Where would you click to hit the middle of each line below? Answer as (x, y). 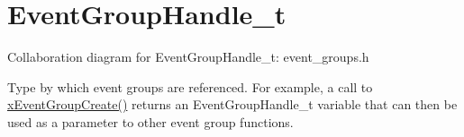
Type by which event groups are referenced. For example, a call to (190, 86)
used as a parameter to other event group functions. (150, 121)
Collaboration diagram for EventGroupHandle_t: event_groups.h (188, 57)
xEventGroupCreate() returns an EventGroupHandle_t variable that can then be (232, 104)
